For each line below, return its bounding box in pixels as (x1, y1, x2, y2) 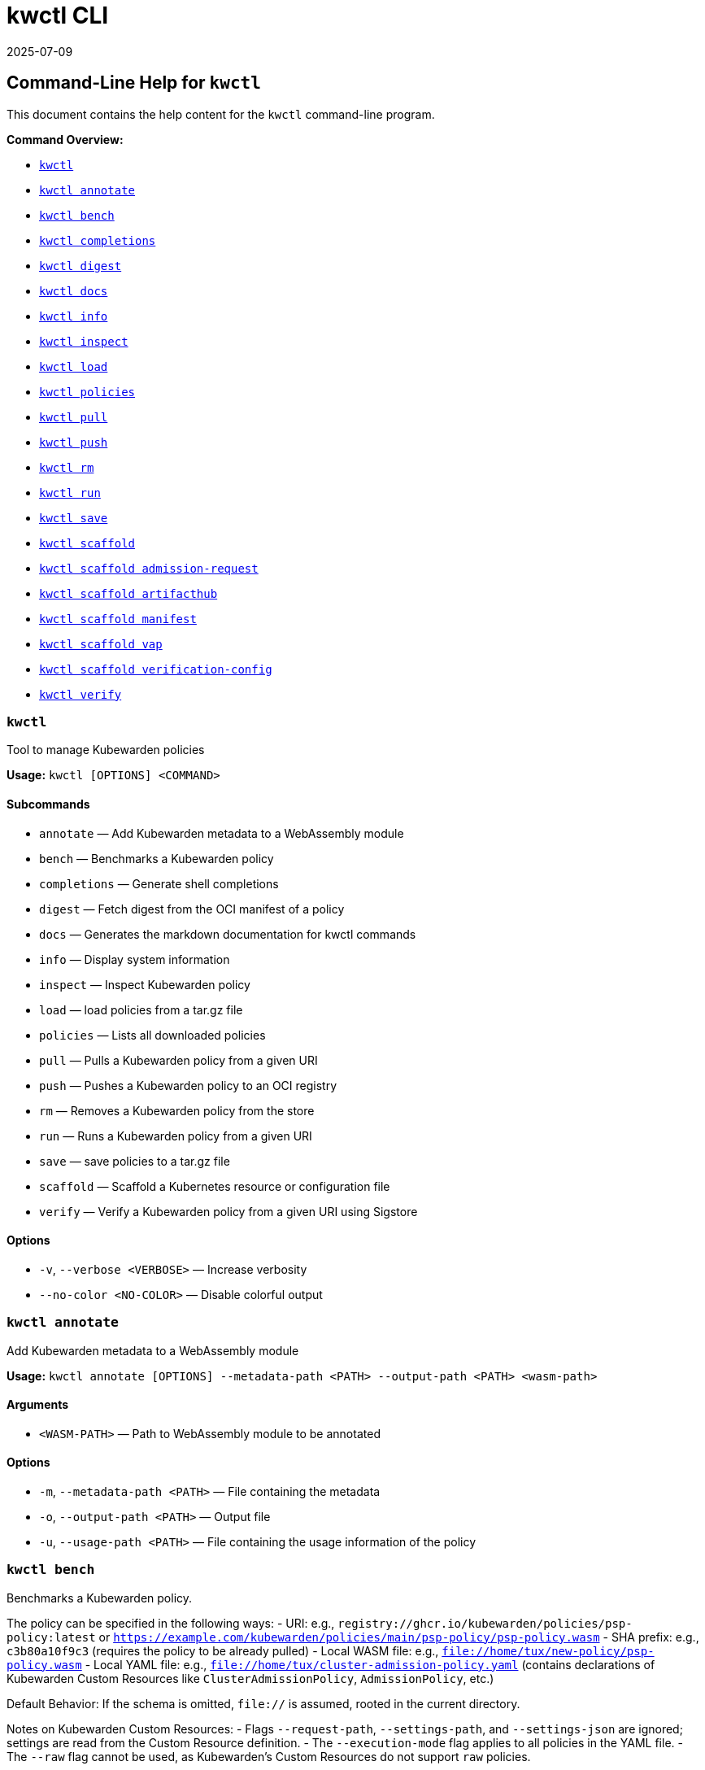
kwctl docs (39, 284, 108, 298)
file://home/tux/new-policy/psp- (442, 1644, 655, 1658)
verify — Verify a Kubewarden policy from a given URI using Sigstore (39, 1204, 418, 1219)
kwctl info (39, 309, 108, 323)
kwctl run (39, 486, 101, 499)
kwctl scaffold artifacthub (39, 586, 218, 600)
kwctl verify (39, 687, 122, 701)
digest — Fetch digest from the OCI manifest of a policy (39, 901, 345, 916)
